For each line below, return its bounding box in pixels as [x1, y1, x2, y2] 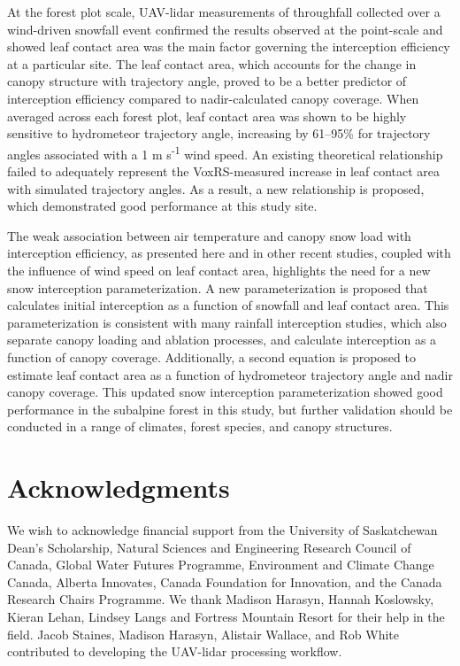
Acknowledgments [7, 469, 230, 506]
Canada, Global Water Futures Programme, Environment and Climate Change [7, 555, 434, 574]
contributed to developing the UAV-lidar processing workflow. [7, 642, 342, 661]
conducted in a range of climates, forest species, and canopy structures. [7, 417, 393, 436]
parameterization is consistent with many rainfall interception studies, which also [7, 313, 447, 331]
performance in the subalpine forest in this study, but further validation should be [7, 399, 453, 418]
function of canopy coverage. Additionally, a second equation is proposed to [7, 347, 416, 366]
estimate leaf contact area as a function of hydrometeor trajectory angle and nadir [7, 365, 453, 383]
